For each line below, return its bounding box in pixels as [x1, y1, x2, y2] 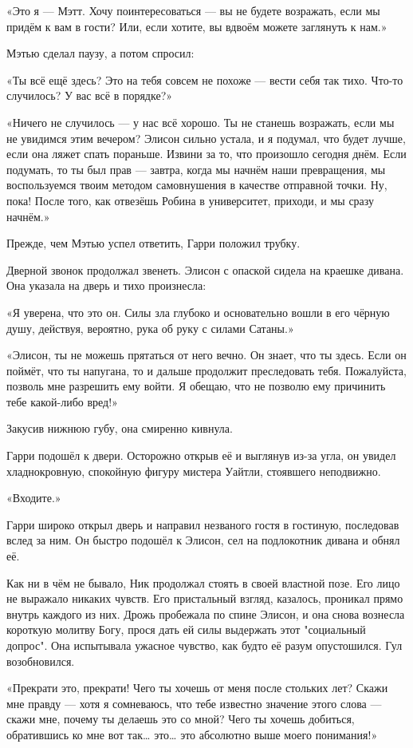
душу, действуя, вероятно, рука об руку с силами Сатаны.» [6, 319, 294, 336]
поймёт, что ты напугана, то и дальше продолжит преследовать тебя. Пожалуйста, [6, 362, 407, 378]
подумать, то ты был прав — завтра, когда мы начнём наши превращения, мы [6, 160, 386, 177]
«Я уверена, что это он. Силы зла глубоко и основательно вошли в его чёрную [6, 303, 390, 320]
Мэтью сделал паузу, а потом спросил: [6, 45, 195, 61]
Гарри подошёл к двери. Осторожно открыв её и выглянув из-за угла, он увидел [6, 447, 396, 464]
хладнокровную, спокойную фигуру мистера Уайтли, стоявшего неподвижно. [6, 462, 381, 479]
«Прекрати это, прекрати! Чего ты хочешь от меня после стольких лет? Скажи [6, 679, 388, 696]
